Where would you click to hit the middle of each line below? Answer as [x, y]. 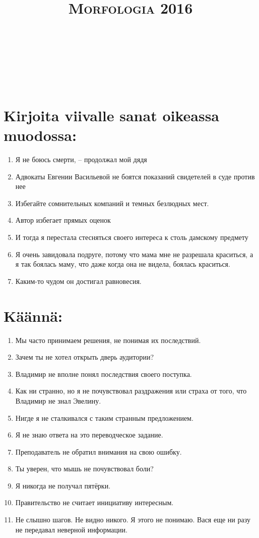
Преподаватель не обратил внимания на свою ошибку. [99, 451]
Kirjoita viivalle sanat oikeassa [112, 115]
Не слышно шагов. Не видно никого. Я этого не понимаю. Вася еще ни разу [133, 520]
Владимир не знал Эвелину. [58, 400]
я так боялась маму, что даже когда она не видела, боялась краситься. [123, 264]
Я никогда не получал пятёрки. [63, 485]
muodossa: [40, 135]
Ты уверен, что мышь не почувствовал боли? [84, 469]
